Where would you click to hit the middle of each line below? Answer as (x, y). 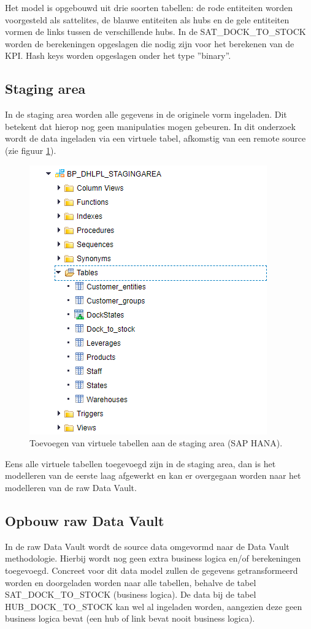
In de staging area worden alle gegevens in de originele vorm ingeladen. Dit (146, 114)
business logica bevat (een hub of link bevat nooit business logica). (130, 618)
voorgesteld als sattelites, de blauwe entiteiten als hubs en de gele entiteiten (147, 19)
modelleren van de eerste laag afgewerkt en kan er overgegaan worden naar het (153, 475)
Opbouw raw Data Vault (85, 520)
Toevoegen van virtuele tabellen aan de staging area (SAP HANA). (156, 443)
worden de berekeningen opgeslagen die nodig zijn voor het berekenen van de (150, 43)
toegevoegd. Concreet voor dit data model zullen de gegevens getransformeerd (152, 570)
